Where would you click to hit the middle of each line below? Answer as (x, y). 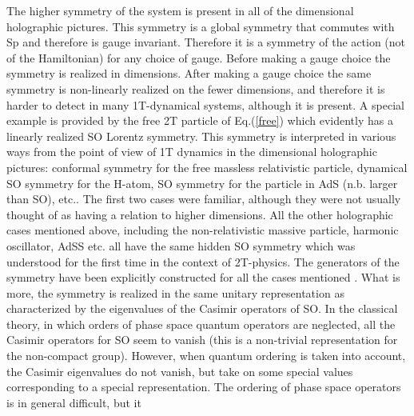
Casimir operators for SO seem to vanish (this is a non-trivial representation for (202, 340)
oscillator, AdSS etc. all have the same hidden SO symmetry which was (181, 245)
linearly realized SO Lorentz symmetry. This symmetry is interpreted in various (201, 136)
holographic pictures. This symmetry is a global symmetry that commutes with (201, 26)
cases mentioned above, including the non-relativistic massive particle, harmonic (203, 230)
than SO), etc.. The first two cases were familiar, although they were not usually (204, 199)
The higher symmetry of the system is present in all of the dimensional (180, 10)
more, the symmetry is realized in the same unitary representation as (175, 292)
